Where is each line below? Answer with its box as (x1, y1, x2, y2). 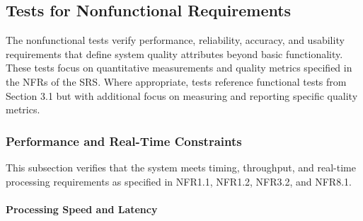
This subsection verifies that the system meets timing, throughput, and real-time (6, 159, 356, 174)
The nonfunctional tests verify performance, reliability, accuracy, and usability (6, 33, 345, 47)
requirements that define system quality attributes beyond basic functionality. (6, 46, 343, 61)
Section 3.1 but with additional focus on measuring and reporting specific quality (6, 88, 358, 103)
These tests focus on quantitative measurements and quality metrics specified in (6, 60, 352, 75)
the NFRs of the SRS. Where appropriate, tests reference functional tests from (6, 74, 347, 89)
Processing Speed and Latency (6, 201, 158, 216)
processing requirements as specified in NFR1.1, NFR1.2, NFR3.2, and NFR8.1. (6, 174, 352, 188)
